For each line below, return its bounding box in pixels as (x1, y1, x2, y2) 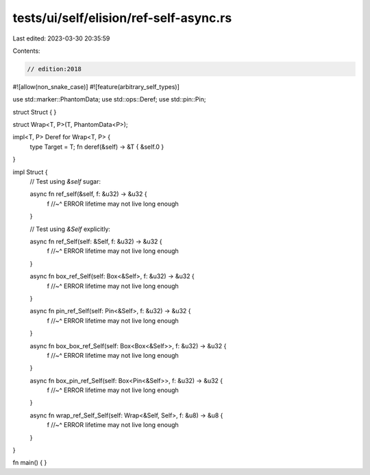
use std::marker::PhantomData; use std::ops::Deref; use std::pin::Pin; (12, 95, 206, 103)
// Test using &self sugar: (29, 178, 101, 186)
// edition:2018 (27, 65, 82, 73)
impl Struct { (12, 168, 48, 176)
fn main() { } (12, 459, 47, 467)
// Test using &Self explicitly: (29, 225, 111, 233)
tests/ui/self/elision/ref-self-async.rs (12, 10, 232, 25)
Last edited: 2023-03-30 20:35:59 (12, 34, 110, 42)
